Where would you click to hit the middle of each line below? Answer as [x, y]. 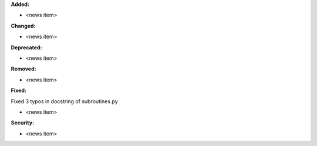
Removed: [23, 69]
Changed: [23, 26]
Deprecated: [26, 47]
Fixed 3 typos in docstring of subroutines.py [64, 101]
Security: [23, 123]
